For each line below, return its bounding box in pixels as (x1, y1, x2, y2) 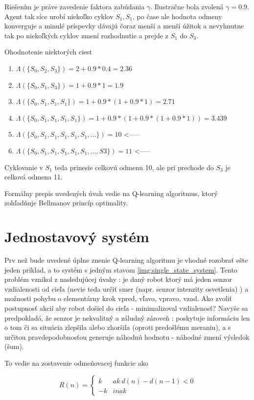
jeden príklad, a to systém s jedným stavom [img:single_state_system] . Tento (4, 264, 237, 275)
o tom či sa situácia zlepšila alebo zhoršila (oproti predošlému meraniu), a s (4, 322, 231, 332)
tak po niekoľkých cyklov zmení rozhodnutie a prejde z (4, 30, 168, 40)
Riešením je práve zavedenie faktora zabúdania (4, 1, 145, 11)
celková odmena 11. (4, 172, 63, 182)
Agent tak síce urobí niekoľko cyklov (4, 11, 114, 21)
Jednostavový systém (4, 226, 149, 247)
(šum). (4, 341, 24, 351)
